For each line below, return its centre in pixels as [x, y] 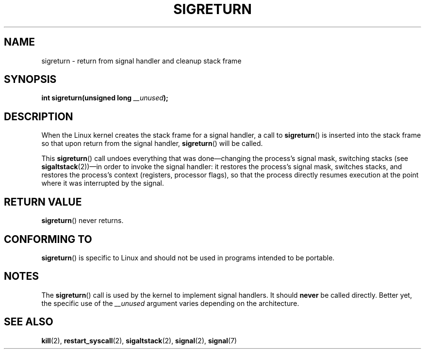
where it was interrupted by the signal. [103, 183]
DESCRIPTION [39, 116]
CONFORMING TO [48, 239]
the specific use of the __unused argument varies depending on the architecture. [170, 303]
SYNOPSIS [30, 80]
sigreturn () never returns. [82, 221]
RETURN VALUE [43, 202]
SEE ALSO [29, 322]
